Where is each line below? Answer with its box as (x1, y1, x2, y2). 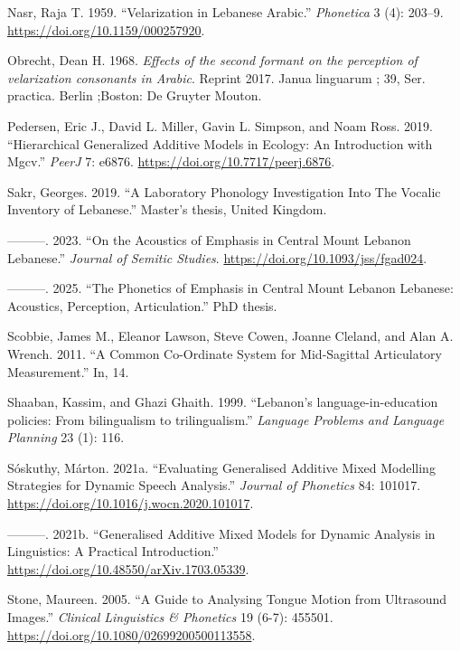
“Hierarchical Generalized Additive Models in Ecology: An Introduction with (7, 134, 433, 153)
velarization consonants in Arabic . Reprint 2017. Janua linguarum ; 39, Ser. (7, 68, 426, 87)
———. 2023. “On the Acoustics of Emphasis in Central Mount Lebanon (7, 230, 411, 249)
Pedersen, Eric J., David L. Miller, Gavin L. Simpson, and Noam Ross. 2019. (7, 116, 433, 135)
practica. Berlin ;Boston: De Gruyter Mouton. (7, 86, 262, 105)
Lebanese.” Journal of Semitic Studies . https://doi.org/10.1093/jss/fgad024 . (7, 248, 427, 267)
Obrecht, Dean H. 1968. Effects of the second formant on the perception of (7, 51, 418, 70)
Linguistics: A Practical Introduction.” (7, 542, 219, 561)
